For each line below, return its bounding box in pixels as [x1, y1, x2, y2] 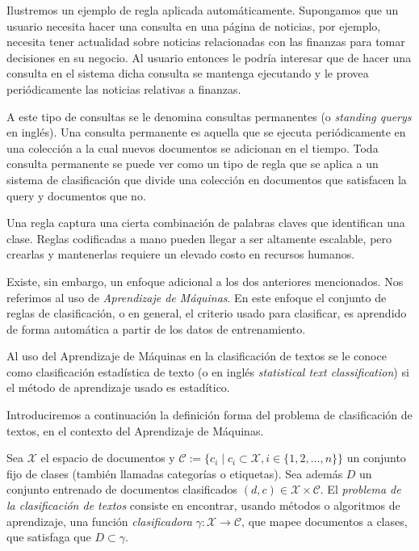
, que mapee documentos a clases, [241, 512, 408, 529]
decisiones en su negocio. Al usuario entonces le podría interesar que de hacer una [6, 48, 412, 65]
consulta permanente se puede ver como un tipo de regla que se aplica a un [6, 155, 379, 172]
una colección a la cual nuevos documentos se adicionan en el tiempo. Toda [6, 139, 379, 156]
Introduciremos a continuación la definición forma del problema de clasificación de [6, 406, 413, 423]
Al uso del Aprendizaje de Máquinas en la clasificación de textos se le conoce [6, 347, 387, 364]
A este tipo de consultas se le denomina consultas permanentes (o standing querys [6, 107, 412, 124]
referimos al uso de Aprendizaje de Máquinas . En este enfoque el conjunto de [6, 288, 387, 305]
